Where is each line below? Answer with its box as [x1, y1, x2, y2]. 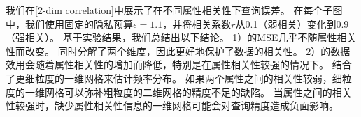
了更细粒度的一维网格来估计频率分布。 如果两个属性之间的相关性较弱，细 [6, 70, 342, 85]
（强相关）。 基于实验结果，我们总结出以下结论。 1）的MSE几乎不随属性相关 [6, 30, 357, 45]
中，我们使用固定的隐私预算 [6, 16, 133, 31]
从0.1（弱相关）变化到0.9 [235, 16, 349, 31]
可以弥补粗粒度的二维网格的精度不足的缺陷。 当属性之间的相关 [64, 84, 352, 99]
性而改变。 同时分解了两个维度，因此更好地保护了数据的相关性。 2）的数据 [6, 43, 351, 58]
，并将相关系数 [162, 16, 232, 31]
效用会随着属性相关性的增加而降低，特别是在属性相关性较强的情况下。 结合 [6, 57, 352, 72]
